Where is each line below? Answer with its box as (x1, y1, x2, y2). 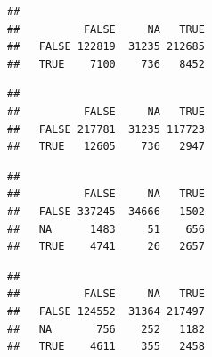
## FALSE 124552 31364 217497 (7, 304, 205, 318)
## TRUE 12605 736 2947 (7, 140, 205, 154)
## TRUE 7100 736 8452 (7, 57, 205, 71)
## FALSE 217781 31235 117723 (7, 122, 205, 136)
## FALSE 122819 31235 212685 (7, 40, 205, 54)
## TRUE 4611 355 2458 (7, 340, 205, 353)
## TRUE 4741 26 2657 (7, 240, 205, 253)
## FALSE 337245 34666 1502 (7, 204, 205, 218)
